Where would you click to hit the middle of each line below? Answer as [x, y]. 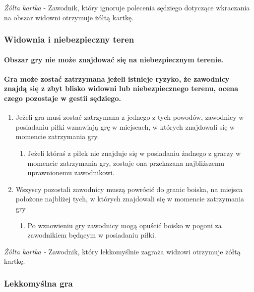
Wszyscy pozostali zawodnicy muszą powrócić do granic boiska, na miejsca [129, 189]
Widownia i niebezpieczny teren [69, 39]
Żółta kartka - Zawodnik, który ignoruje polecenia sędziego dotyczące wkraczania [127, 7]
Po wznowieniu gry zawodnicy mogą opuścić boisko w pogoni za [125, 225]
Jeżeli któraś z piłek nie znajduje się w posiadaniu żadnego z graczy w [134, 153]
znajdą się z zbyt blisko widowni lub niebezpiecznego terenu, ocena [121, 88]
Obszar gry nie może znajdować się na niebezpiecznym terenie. [114, 59]
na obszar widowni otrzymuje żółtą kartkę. [69, 17]
